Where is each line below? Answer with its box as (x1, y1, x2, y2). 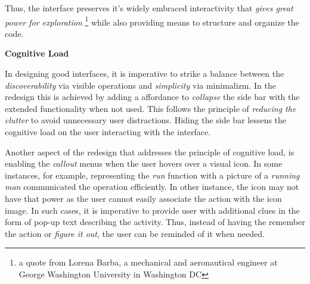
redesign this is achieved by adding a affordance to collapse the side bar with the (5, 90, 300, 103)
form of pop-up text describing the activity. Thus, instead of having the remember (5, 216, 305, 228)
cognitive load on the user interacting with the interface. (5, 126, 211, 138)
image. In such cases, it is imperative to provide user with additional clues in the (5, 204, 300, 216)
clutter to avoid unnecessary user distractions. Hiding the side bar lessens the (5, 114, 287, 126)
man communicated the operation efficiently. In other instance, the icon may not (5, 180, 299, 193)
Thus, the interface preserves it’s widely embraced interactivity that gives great (5, 2, 293, 14)
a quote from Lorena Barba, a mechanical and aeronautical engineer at (18, 256, 278, 269)
